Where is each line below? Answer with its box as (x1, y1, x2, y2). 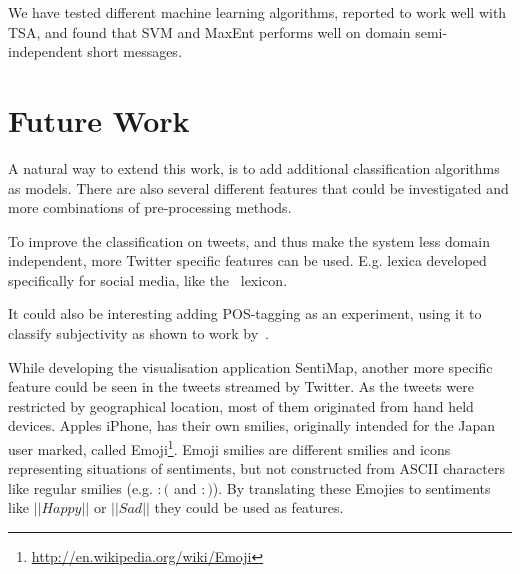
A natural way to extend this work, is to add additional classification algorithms (8, 157, 500, 178)
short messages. (87, 41, 182, 62)
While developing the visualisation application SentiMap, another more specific (8, 356, 493, 377)
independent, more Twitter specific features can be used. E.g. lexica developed (8, 250, 487, 271)
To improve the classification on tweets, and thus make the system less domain (8, 230, 491, 251)
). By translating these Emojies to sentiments (212, 477, 491, 498)
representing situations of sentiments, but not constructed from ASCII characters (8, 458, 505, 479)
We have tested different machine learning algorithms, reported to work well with (8, 2, 507, 22)
